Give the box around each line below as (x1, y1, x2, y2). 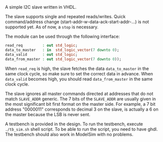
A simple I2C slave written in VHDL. (5, 4, 77, 10)
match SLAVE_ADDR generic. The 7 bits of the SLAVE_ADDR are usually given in (5, 95, 156, 102)
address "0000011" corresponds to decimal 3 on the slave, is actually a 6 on (5, 106, 159, 112)
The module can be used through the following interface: (5, 34, 120, 39)
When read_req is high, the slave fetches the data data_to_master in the (5, 66, 149, 71)
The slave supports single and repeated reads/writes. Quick (5, 14, 126, 19)
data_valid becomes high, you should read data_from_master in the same (5, 76, 153, 82)
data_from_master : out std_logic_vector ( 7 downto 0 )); (5, 56, 121, 62)
